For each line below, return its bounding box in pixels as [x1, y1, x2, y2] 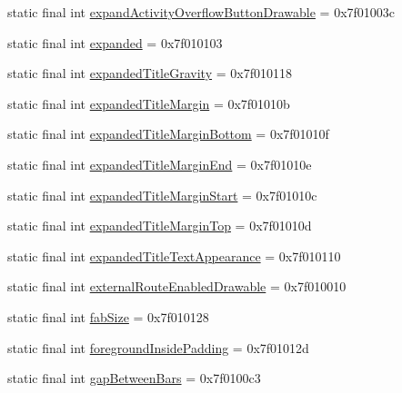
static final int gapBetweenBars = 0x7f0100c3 [7, 368, 261, 388]
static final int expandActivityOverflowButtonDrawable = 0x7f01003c [7, 3, 396, 21]
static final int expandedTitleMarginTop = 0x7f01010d [7, 216, 312, 235]
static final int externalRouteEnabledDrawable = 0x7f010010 [7, 277, 347, 296]
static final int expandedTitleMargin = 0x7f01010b [7, 93, 290, 113]
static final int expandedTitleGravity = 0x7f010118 [7, 64, 292, 83]
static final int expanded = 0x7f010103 [7, 33, 223, 52]
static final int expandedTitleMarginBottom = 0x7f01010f [7, 124, 329, 143]
